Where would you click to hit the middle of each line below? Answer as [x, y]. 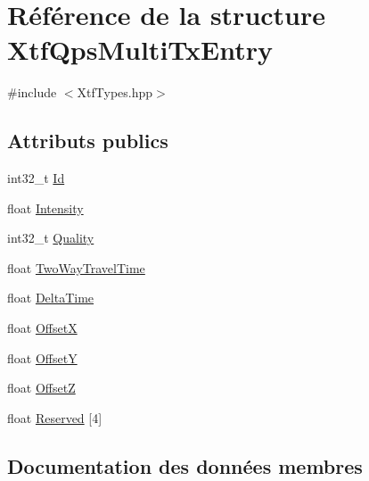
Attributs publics [88, 141]
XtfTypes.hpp [115, 92]
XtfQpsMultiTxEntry [140, 50]
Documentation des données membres [185, 465]
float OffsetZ [41, 388]
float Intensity [45, 207]
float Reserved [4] [55, 417]
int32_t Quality [51, 238]
